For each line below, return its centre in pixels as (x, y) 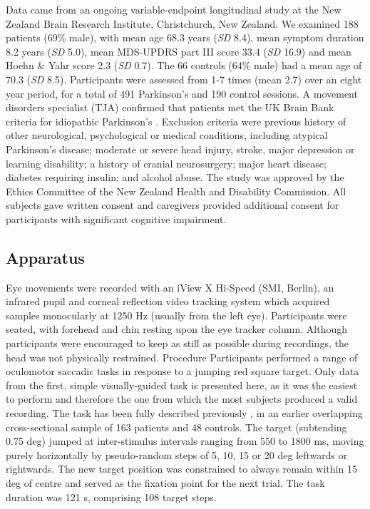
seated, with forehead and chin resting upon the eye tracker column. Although (177, 329)
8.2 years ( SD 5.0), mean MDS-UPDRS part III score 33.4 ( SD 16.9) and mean (179, 51)
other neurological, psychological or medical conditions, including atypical (167, 135)
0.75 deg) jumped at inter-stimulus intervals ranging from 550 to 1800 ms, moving (185, 441)
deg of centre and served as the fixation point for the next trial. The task (165, 483)
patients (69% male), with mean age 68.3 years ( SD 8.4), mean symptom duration (185, 37)
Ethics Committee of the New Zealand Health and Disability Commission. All (176, 191)
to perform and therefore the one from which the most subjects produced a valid (182, 399)
